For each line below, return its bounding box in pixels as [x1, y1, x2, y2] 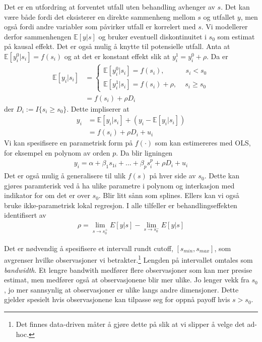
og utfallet [203, 11, 235, 22]
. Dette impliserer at [67, 103, 129, 114]
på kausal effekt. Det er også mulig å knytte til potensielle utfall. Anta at [4, 41, 230, 52]
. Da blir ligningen [116, 147, 173, 158]
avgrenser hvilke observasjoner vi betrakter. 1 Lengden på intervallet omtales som [4, 253, 253, 265]
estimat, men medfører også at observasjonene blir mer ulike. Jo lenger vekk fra [4, 274, 249, 285]
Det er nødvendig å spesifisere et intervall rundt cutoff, [4, 242, 173, 253]
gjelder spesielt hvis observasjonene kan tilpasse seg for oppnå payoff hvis [4, 294, 230, 305]
